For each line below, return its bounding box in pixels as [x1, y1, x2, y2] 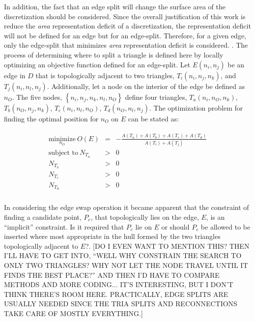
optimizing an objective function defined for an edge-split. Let [4, 59, 191, 69]
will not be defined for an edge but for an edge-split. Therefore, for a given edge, [4, 30, 247, 40]
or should [161, 221, 190, 232]
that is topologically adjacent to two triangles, [35, 70, 175, 80]
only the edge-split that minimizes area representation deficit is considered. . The [4, 40, 248, 50]
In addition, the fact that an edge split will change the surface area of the [4, 1, 226, 11]
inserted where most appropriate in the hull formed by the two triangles [4, 231, 221, 241]
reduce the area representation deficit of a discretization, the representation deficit [4, 21, 251, 31]
